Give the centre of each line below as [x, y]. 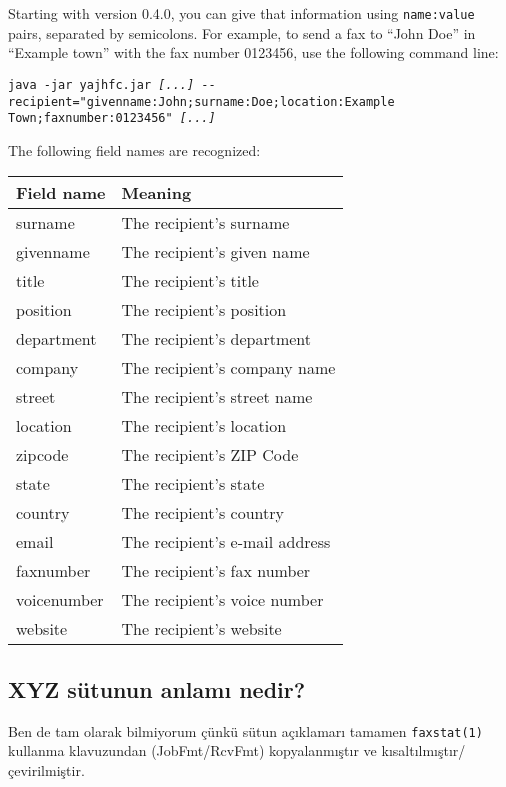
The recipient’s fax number [216, 571]
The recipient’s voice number [222, 600]
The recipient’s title [190, 281]
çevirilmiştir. [46, 769]
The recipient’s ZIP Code [210, 455]
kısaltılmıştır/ [423, 750]
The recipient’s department [216, 339]
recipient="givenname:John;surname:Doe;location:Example [201, 101]
